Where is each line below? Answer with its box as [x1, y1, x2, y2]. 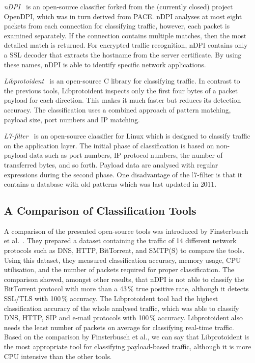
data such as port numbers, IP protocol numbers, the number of [29, 150, 223, 160]
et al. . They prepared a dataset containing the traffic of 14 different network [4, 235, 237, 246]
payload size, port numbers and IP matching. [4, 114, 140, 124]
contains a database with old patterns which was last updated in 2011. [4, 179, 217, 189]
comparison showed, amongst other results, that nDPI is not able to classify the [4, 274, 244, 284]
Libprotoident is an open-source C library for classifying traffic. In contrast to [4, 76, 240, 86]
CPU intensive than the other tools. [4, 351, 112, 361]
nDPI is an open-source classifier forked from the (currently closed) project [4, 1, 233, 11]
